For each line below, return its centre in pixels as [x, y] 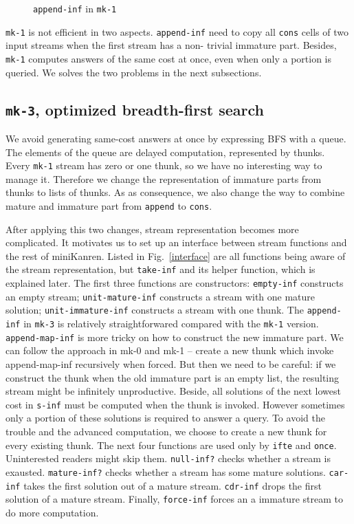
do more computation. [52, 512]
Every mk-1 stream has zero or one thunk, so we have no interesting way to [164, 165]
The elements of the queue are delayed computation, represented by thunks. [165, 152]
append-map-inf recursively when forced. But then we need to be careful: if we [171, 363]
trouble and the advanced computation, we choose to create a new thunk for [166, 431]
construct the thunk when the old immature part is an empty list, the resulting [173, 377]
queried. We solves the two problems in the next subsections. [134, 72]
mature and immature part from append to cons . [109, 205]
